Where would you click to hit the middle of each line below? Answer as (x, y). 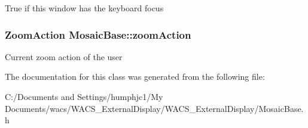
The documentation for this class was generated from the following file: (135, 77)
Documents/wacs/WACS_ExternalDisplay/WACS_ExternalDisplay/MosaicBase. (154, 108)
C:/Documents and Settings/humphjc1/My (84, 96)
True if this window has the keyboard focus (84, 8)
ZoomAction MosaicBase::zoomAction (98, 34)
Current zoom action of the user (64, 56)
